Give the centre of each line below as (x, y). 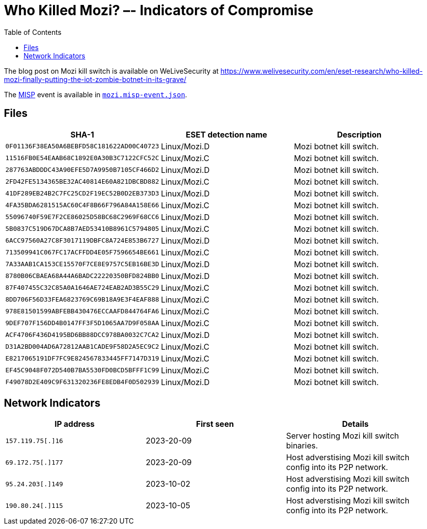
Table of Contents (33, 32)
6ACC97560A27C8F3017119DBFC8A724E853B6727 (82, 241)
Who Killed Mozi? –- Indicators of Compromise (159, 10)
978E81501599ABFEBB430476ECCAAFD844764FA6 (82, 311)
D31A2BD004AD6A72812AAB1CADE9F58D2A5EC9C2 (82, 347)
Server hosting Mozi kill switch (342, 436)
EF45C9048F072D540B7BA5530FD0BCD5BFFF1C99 (82, 370)
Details (355, 424)
